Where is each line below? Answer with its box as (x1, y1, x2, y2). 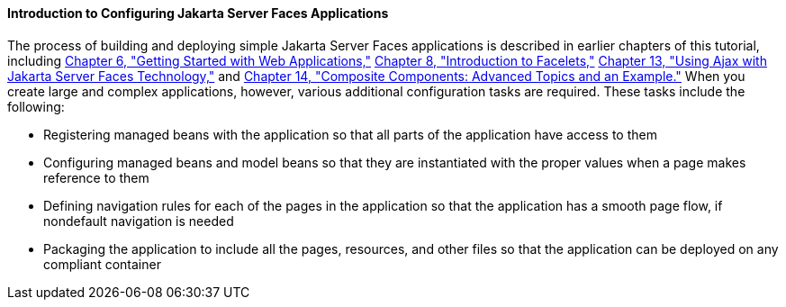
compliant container (43, 256, 161, 272)
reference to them (43, 169, 149, 185)
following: (7, 98, 65, 114)
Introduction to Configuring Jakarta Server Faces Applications (7, 5, 389, 21)
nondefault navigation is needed (43, 212, 234, 229)
